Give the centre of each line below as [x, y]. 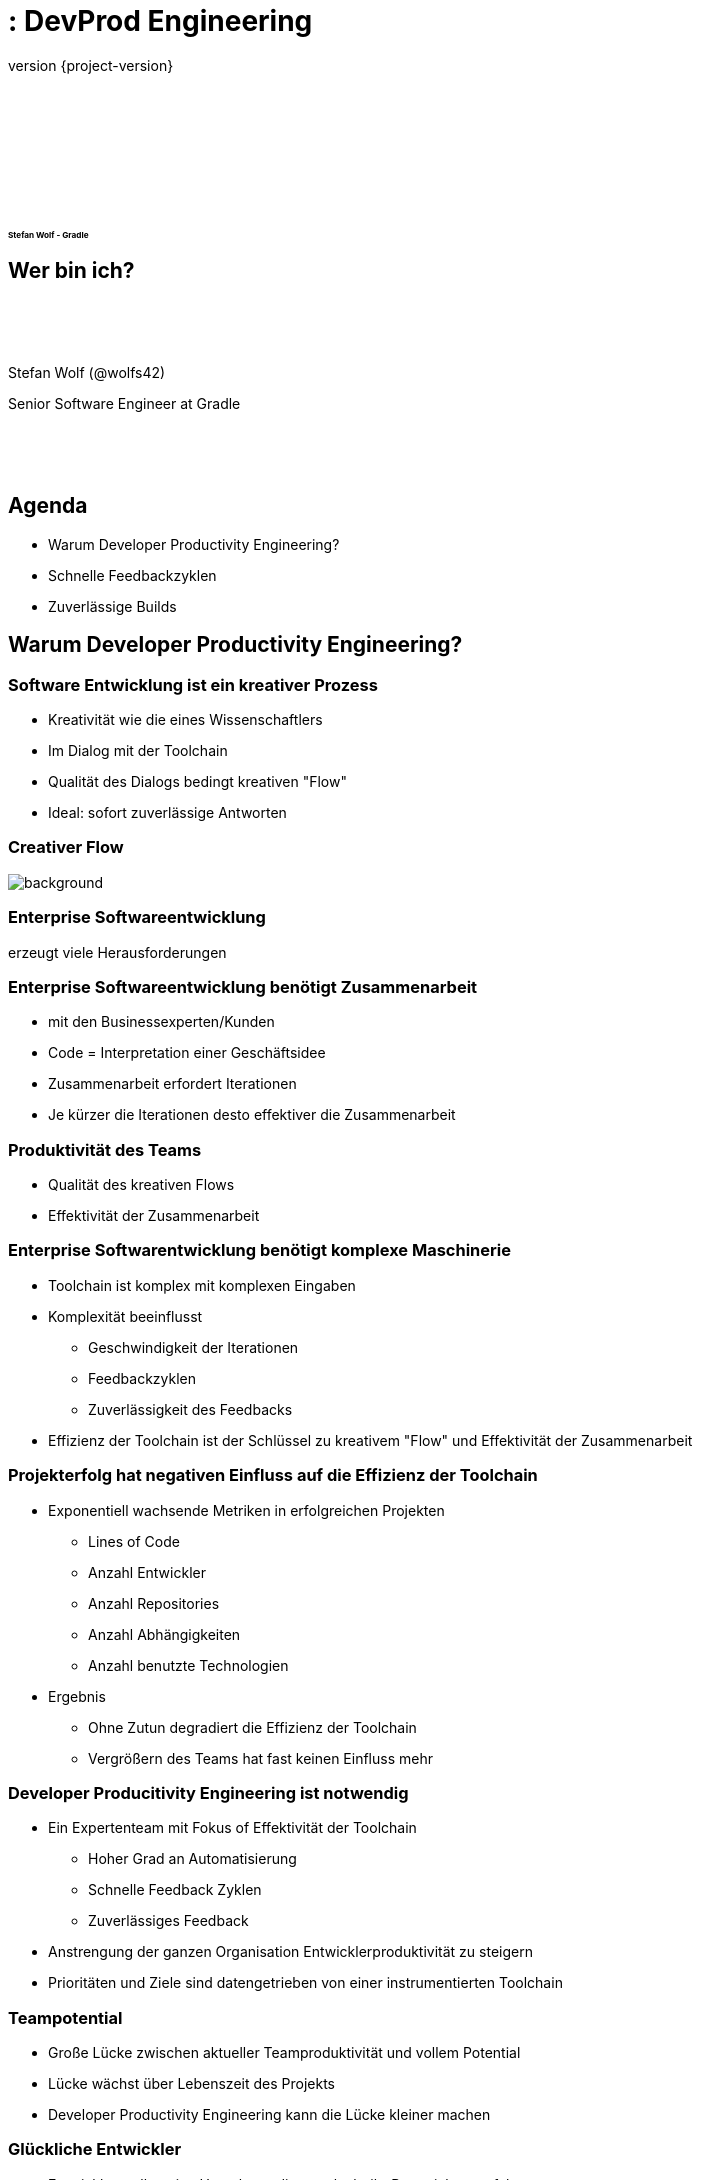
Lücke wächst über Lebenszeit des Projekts [191, 2084]
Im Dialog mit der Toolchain [138, 751]
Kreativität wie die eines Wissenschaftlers [185, 720]
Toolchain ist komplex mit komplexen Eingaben [202, 1285]
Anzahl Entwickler [147, 1572]
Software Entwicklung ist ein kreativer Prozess [193, 684]
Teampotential [65, 2017]
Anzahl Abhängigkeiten [164, 1634]
